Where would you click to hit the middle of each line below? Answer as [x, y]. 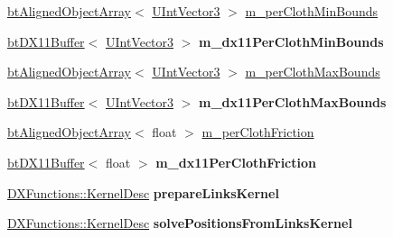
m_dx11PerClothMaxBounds [293, 101]
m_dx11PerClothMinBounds [291, 41]
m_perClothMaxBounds [313, 72]
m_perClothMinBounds [312, 11]
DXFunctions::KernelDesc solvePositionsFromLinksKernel [180, 223]
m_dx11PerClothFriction [236, 162]
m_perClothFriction [258, 132]
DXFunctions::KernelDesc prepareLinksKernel [143, 192]
